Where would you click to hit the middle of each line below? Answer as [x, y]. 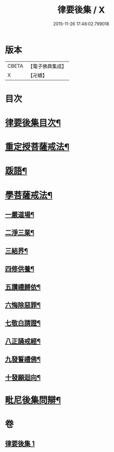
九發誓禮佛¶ [23, 359]
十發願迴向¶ [23, 377]
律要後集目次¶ [33, 123]
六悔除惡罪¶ [23, 305]
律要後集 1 [20, 444]
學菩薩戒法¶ [29, 195]
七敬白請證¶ [23, 323]
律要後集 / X [81, 10]
